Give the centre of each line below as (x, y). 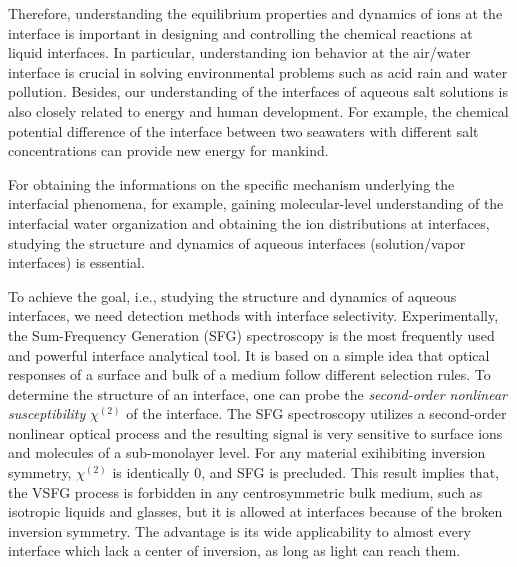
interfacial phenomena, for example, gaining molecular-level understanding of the (256, 203)
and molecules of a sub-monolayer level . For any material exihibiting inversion (247, 452)
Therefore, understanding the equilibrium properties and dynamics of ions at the (255, 13)
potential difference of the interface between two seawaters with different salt (243, 130)
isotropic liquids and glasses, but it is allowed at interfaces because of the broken (255, 511)
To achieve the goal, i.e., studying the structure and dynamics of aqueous (232, 295)
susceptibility (47, 413)
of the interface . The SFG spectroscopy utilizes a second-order (316, 413)
